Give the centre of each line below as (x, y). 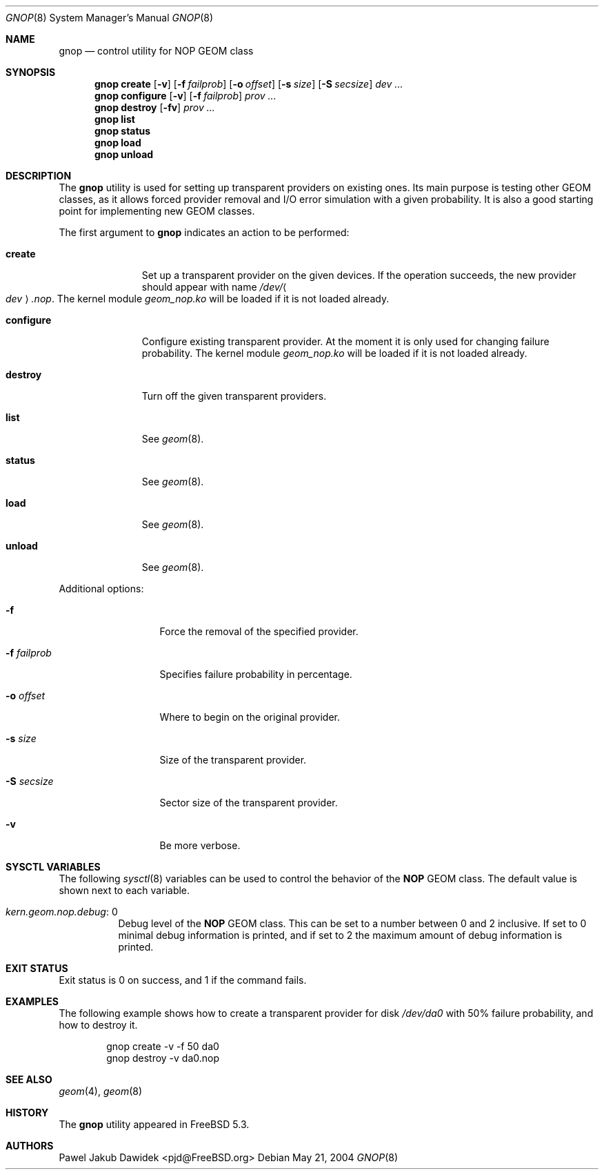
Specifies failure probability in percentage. (256, 674)
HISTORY (27, 1113)
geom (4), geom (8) (101, 1091)
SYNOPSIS (31, 72)
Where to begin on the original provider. (250, 717)
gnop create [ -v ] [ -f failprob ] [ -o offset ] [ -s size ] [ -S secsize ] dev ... (249, 84)
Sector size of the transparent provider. (249, 803)
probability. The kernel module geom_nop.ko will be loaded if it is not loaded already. (334, 353)
